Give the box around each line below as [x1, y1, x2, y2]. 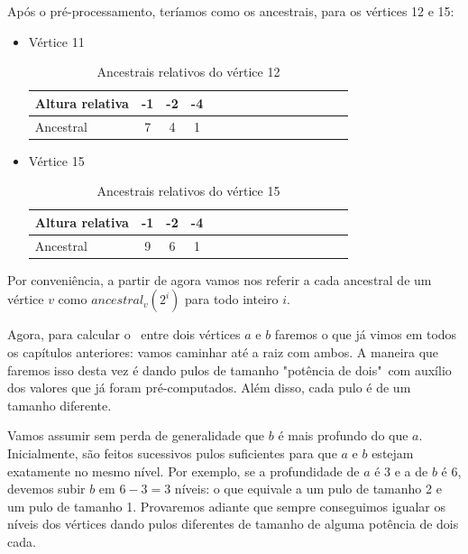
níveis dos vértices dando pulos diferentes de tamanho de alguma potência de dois [7, 514, 459, 533]
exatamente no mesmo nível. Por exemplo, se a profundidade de [7, 461, 360, 480]
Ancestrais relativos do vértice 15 [96, 181, 280, 200]
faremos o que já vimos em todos [274, 325, 457, 344]
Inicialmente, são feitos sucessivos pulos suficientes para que [7, 444, 337, 462]
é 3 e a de [374, 461, 428, 480]
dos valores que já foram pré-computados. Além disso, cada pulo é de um [7, 378, 411, 397]
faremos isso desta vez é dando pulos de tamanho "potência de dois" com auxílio [7, 360, 452, 379]
